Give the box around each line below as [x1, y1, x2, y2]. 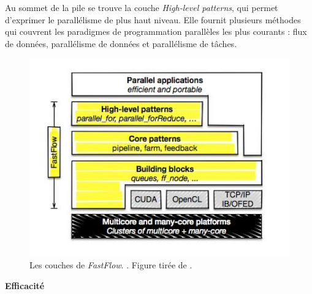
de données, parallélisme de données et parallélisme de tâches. [5, 37, 237, 50]
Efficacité [5, 279, 45, 292]
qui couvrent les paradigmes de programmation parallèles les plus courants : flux [5, 25, 307, 38]
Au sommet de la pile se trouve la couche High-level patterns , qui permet [5, 1, 278, 13]
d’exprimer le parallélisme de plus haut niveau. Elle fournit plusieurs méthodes [5, 13, 301, 26]
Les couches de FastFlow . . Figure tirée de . [29, 259, 192, 271]
